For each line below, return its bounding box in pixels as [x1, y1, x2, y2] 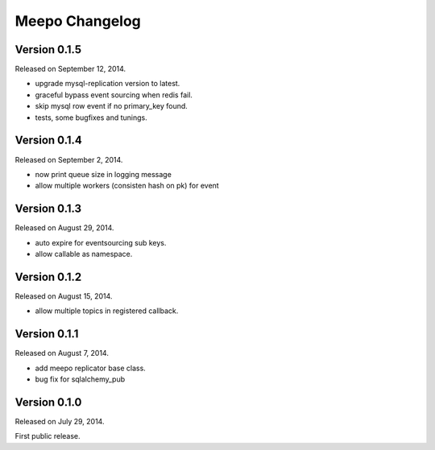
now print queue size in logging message [35, 169, 172, 179]
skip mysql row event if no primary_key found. [35, 101, 188, 111]
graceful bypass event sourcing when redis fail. [35, 89, 193, 100]
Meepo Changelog [14, 12, 141, 30]
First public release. [14, 431, 81, 441]
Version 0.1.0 [14, 395, 82, 409]
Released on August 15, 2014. [14, 291, 113, 301]
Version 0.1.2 [14, 270, 82, 283]
